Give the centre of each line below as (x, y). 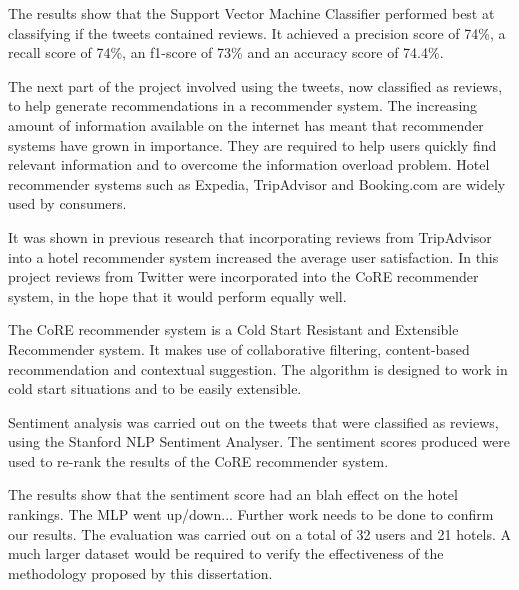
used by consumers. (67, 203)
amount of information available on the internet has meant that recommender (246, 124)
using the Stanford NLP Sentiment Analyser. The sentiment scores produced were (259, 441)
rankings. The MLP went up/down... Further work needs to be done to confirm (251, 514)
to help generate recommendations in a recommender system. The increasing (243, 105)
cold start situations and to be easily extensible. (155, 388)
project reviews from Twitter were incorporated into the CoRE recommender (243, 276)
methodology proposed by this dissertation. (140, 572)
